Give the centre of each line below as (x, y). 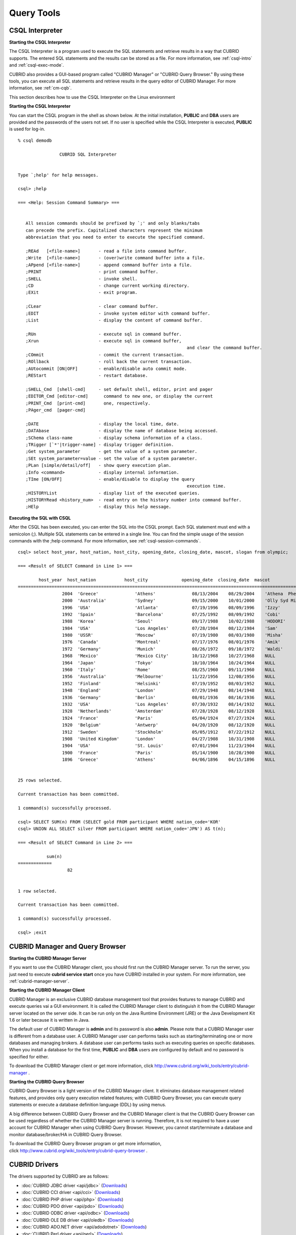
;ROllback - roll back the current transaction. (109, 362)
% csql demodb (35, 140)
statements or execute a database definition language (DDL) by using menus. (88, 1105)
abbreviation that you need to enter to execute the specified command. (115, 237)
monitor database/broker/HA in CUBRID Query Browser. (66, 1134)
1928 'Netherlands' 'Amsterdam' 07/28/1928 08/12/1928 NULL (169, 711)
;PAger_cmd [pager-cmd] (55, 410)
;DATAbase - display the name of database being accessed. (122, 431)
